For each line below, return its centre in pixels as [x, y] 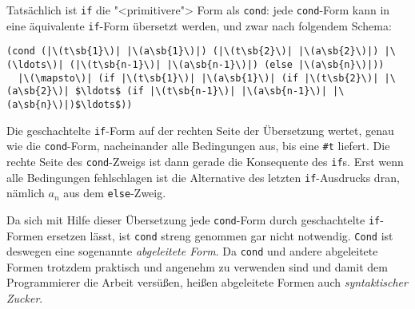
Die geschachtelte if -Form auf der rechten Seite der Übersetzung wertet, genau [200, 130]
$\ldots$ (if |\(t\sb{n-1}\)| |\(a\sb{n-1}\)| [201, 91]
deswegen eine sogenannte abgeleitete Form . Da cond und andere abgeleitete [192, 251]
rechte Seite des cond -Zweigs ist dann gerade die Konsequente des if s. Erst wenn [205, 161]
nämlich [26, 193]
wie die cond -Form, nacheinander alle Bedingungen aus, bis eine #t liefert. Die [198, 146]
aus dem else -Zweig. [115, 193]
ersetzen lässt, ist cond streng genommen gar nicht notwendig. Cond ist [220, 235]
